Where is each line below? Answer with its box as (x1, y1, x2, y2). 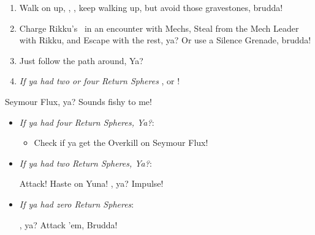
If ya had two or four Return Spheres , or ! (19, 74, 180, 87)
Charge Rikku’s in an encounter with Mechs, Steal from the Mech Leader (19, 21, 299, 34)
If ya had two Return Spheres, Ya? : (19, 156, 152, 169)
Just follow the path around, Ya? (19, 54, 143, 67)
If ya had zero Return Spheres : (19, 197, 134, 210)
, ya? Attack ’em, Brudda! (19, 218, 118, 231)
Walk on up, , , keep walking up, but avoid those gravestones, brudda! (19, 1, 283, 13)
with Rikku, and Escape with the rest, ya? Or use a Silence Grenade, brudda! (19, 34, 311, 46)
